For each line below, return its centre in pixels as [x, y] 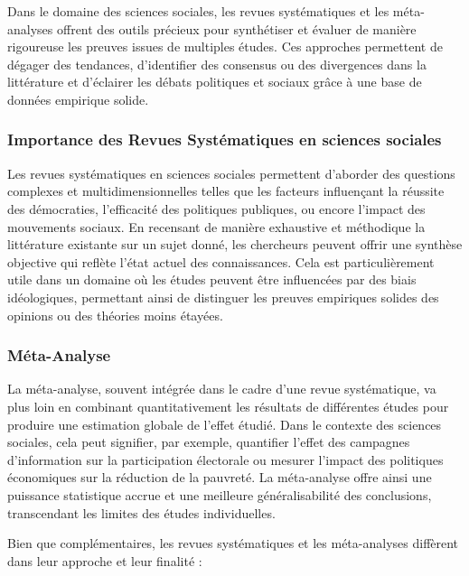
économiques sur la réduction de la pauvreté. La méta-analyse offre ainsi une [220, 477]
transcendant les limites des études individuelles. [141, 512]
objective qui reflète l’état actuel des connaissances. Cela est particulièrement [221, 261]
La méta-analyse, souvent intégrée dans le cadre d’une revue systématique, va [222, 389]
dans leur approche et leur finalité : [105, 560]
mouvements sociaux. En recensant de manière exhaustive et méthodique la [216, 226]
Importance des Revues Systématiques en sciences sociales [225, 139]
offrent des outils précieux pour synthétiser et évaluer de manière [236, 28]
